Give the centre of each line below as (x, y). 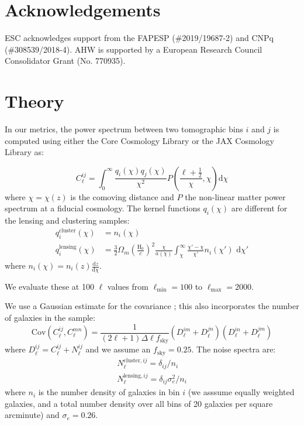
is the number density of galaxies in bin (109, 392)
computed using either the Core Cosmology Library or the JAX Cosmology (139, 140)
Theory (34, 101)
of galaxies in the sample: (50, 318)
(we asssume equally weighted (241, 392)
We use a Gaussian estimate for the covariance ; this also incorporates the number (152, 306)
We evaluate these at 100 (49, 286)
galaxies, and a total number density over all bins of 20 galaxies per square (139, 403)
